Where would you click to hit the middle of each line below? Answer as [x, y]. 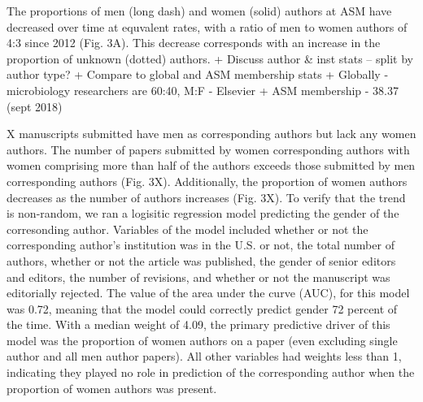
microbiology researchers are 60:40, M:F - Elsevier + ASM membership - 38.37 [203, 90]
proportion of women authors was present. [112, 388]
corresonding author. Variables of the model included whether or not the [188, 229]
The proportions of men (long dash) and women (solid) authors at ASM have [199, 11]
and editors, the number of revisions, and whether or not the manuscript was [198, 277]
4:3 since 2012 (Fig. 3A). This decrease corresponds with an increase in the [194, 43]
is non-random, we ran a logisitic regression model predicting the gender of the [203, 213]
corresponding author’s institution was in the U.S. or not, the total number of [201, 245]
